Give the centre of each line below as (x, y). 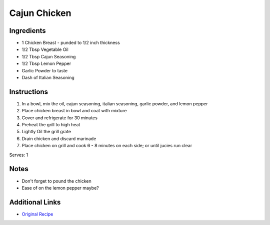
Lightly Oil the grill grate (46, 132)
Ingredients (27, 31)
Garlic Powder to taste (44, 70)
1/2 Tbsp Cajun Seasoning (49, 56)
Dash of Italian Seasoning (48, 78)
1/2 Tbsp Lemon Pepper (46, 64)
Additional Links (35, 202)
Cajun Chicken (40, 13)
